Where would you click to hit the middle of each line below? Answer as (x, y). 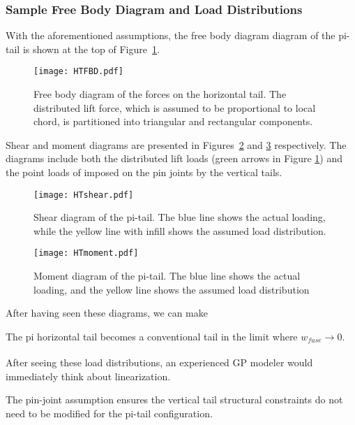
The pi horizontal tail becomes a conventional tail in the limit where (152, 336)
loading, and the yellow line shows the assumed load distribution (172, 289)
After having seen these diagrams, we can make (107, 313)
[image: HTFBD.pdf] (78, 72)
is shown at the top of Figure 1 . (91, 49)
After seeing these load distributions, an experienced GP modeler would (159, 362)
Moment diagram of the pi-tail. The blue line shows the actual (167, 276)
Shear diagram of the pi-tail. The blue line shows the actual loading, (180, 217)
